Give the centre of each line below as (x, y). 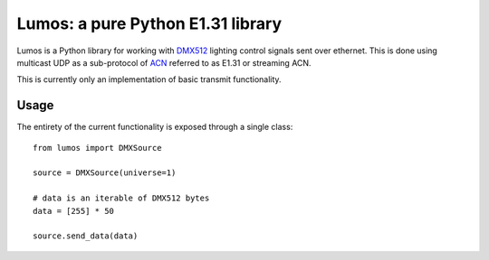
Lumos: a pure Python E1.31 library (149, 23)
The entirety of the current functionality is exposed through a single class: (155, 127)
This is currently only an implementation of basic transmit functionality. (149, 79)
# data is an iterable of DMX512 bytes (121, 198)
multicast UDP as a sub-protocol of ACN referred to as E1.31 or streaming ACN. (164, 62)
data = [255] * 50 (74, 211)
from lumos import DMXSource (97, 148)
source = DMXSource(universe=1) (105, 173)
